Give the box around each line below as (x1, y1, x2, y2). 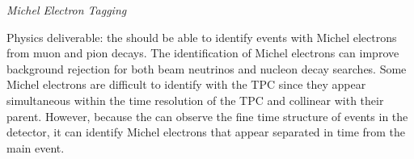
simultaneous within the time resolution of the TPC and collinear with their (6, 91, 384, 108)
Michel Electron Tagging (6, 2, 127, 18)
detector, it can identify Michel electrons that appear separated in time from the (6, 123, 406, 140)
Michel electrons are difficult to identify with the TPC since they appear (6, 76, 366, 93)
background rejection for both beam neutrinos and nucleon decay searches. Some (6, 60, 407, 77)
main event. (6, 139, 65, 156)
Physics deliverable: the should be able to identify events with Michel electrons (6, 28, 397, 45)
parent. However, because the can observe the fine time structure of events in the (6, 107, 408, 124)
